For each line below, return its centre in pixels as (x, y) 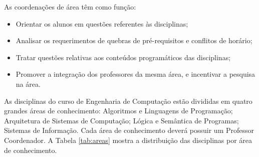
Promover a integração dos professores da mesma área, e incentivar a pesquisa (136, 74)
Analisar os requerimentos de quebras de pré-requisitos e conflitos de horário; (134, 40)
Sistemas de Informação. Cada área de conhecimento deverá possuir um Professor (129, 130)
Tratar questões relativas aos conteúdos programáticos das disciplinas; (123, 57)
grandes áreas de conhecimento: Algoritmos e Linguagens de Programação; (118, 111)
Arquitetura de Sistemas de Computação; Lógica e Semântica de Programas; (121, 120)
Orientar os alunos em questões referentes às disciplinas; (102, 23)
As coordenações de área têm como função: (70, 7)
